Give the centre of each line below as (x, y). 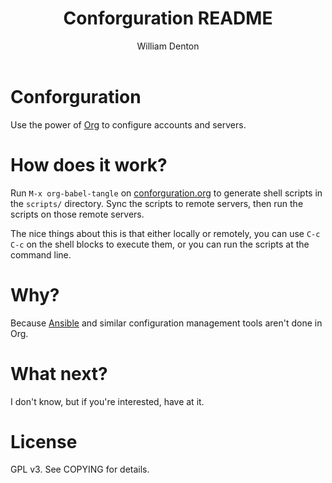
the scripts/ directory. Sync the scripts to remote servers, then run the (157, 203)
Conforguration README (168, 18)
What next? (59, 373)
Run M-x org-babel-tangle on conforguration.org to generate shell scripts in (166, 193)
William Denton (168, 46)
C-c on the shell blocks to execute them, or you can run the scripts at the (160, 244)
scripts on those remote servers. (77, 214)
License (44, 441)
